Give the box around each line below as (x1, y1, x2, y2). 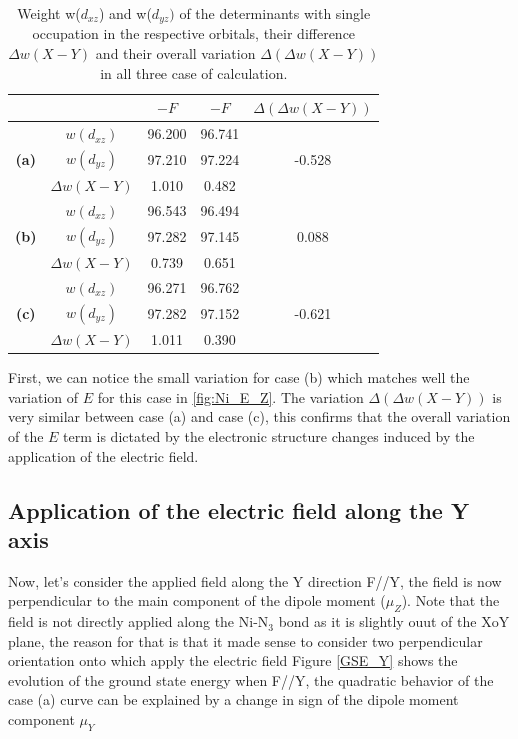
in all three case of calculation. (100, 62, 288, 83)
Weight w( (17, 3, 81, 23)
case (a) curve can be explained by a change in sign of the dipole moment (8, 689, 459, 710)
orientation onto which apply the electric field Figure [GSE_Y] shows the (8, 650, 458, 671)
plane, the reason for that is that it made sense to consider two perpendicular (8, 630, 483, 651)
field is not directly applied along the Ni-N (8, 611, 269, 632)
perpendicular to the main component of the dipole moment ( (8, 590, 386, 611)
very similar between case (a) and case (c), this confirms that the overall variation (8, 406, 511, 427)
